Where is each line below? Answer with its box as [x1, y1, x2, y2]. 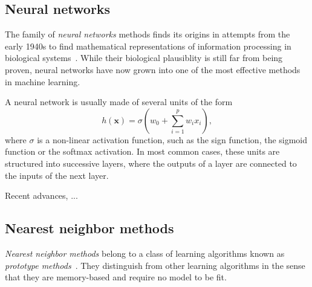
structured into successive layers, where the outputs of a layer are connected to [5, 156, 297, 169]
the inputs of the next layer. [5, 169, 109, 181]
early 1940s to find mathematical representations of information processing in [5, 39, 291, 52]
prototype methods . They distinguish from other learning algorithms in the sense [5, 259, 305, 271]
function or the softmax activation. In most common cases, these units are [5, 145, 280, 158]
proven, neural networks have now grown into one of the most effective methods [5, 63, 301, 76]
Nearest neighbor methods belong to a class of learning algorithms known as [5, 247, 285, 259]
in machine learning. [5, 75, 80, 88]
